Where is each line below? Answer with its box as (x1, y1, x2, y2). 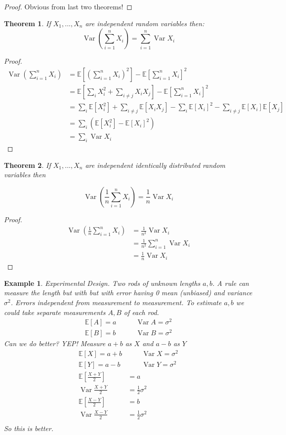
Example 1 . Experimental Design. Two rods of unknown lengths (4, 277, 201, 288)
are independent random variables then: (85, 18, 204, 28)
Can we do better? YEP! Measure (4, 338, 106, 349)
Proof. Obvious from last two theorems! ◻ (4, 1, 132, 11)
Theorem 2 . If (4, 159, 51, 170)
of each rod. (123, 307, 159, 317)
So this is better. (4, 423, 54, 433)
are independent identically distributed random (85, 159, 226, 170)
